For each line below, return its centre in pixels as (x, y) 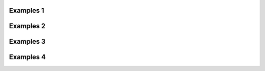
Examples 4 (27, 57)
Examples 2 (27, 26)
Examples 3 (27, 42)
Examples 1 (26, 10)
